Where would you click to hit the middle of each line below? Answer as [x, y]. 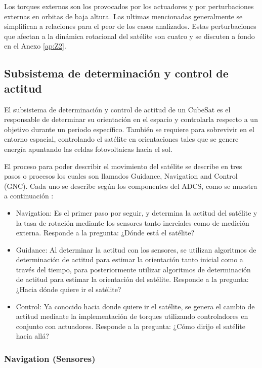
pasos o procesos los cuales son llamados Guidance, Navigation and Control [121, 176]
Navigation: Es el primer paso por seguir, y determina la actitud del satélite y [137, 212]
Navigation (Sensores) [50, 358]
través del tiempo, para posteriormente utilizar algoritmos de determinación [133, 269]
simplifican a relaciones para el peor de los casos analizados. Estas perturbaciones [130, 26]
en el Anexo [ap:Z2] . [35, 46]
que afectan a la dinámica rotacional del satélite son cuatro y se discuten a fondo [129, 36]
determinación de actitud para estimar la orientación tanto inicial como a [129, 259]
